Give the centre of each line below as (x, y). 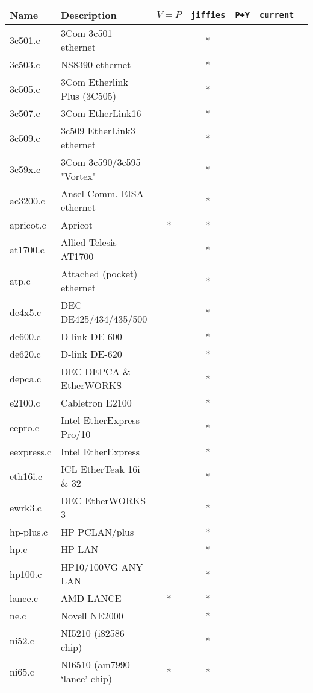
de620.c (25, 354)
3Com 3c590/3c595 (101, 162)
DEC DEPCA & (96, 371)
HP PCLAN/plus (98, 532)
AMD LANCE (91, 598)
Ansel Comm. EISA (102, 193)
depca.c (26, 378)
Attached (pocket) (99, 274)
